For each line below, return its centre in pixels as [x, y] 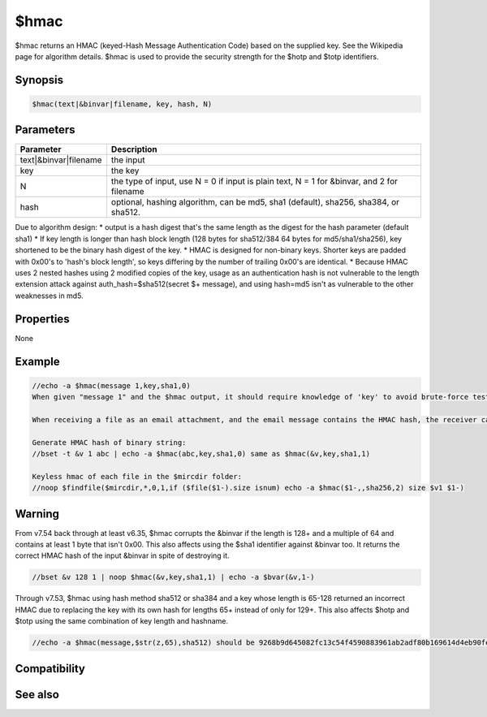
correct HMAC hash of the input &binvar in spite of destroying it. [123, 555]
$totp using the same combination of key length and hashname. [122, 621]
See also [37, 694]
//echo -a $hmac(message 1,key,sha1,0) [111, 385]
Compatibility [50, 669]
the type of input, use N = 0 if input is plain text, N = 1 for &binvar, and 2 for [254, 181]
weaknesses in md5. [50, 296]
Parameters [45, 130]
